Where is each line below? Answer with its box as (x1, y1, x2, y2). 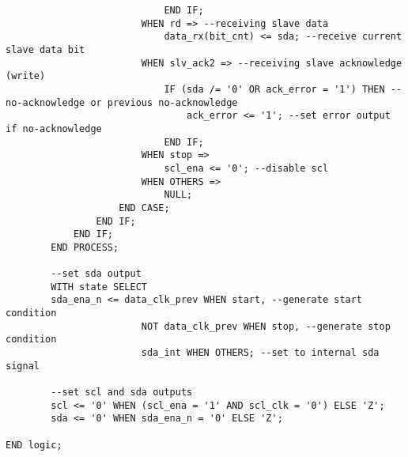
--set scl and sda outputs (51, 387, 193, 398)
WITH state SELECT (51, 281, 147, 293)
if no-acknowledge (6, 123, 102, 134)
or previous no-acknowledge (90, 96, 238, 108)
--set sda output (51, 268, 142, 280)
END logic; (6, 439, 62, 451)
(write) (6, 70, 46, 82)
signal (6, 360, 40, 372)
